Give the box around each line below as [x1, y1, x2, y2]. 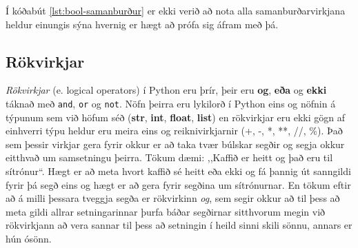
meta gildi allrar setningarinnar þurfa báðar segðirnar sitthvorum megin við [6, 204, 326, 218]
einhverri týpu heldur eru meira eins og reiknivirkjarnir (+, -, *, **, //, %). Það [6, 123, 343, 138]
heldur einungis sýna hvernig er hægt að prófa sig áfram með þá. [6, 17, 279, 31]
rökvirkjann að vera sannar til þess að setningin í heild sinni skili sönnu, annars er [6, 218, 352, 232]
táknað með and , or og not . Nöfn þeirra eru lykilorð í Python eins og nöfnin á [6, 96, 336, 110]
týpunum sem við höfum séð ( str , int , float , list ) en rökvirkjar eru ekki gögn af [6, 110, 346, 124]
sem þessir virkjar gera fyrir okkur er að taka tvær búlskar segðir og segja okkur [6, 136, 345, 151]
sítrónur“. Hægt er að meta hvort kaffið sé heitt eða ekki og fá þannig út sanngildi [6, 164, 351, 178]
